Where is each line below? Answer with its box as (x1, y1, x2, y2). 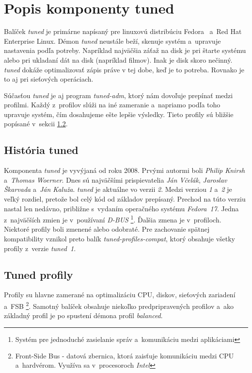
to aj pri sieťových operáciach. (4, 74, 94, 84)
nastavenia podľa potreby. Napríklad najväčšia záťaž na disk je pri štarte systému (4, 45, 246, 55)
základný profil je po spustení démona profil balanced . (4, 310, 163, 321)
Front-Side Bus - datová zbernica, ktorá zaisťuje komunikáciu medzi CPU (15, 350, 234, 360)
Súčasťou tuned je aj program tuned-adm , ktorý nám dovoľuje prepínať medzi (4, 90, 233, 100)
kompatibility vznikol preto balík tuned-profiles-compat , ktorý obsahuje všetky (4, 234, 235, 244)
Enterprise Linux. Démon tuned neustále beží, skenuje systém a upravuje (4, 35, 221, 46)
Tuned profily (4, 267, 73, 282)
